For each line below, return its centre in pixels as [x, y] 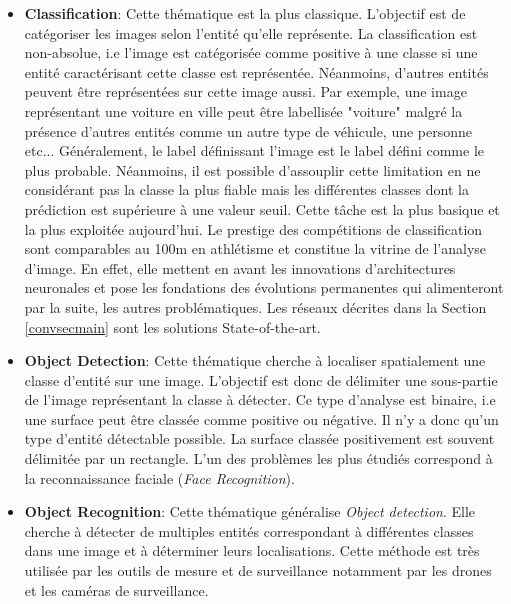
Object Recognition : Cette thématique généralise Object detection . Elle [250, 511]
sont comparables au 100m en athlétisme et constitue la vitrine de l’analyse [255, 248]
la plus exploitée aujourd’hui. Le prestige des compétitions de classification [253, 228]
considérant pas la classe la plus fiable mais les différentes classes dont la [246, 189]
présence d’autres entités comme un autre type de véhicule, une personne [248, 130]
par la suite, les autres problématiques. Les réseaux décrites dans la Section [255, 306]
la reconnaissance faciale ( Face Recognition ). [159, 477]
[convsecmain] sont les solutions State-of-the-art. [172, 326]
